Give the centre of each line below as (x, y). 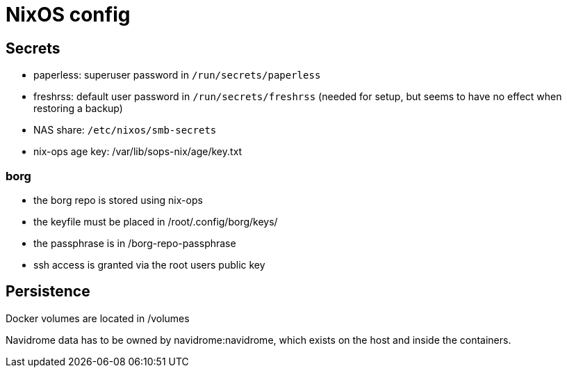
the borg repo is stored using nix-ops (118, 200)
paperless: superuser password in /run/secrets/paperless (177, 75)
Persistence (48, 292)
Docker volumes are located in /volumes (98, 318)
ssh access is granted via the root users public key (149, 264)
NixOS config (68, 15)
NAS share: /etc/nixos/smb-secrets (125, 130)
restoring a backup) (78, 109)
